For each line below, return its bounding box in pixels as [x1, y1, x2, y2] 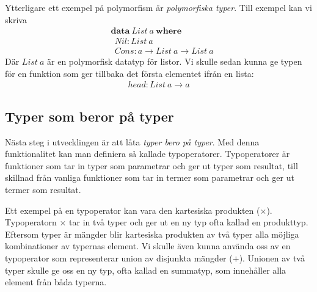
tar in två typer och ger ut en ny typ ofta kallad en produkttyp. [69, 216, 308, 228]
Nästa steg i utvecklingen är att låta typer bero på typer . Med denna [5, 135, 260, 148]
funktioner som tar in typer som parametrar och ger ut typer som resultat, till [5, 159, 298, 172]
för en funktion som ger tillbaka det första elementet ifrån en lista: [5, 67, 254, 79]
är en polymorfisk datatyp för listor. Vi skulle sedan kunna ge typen [47, 55, 302, 68]
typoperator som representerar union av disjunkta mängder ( [5, 252, 233, 265]
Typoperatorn [5, 216, 57, 228]
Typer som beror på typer [5, 106, 174, 125]
